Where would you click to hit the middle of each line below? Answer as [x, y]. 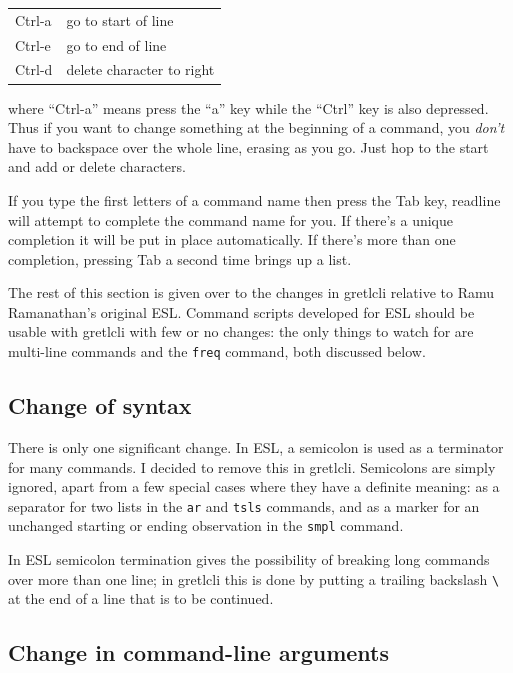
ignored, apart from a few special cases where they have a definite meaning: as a [254, 486]
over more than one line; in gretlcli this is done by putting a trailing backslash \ [254, 578]
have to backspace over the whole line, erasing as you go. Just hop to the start [248, 146]
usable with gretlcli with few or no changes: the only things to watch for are [241, 331]
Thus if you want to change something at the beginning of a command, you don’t [256, 127]
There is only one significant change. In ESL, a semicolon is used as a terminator [256, 446]
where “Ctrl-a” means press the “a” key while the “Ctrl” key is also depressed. [248, 107]
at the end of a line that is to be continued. [141, 598]
